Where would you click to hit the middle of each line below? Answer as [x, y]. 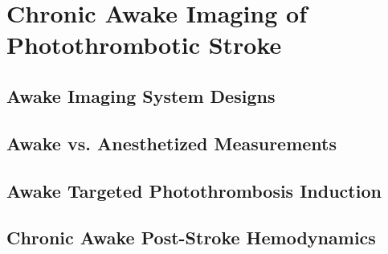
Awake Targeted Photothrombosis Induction [194, 190]
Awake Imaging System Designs [141, 95]
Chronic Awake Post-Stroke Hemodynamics [191, 238]
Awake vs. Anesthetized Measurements [172, 143]
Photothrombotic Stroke [144, 45]
